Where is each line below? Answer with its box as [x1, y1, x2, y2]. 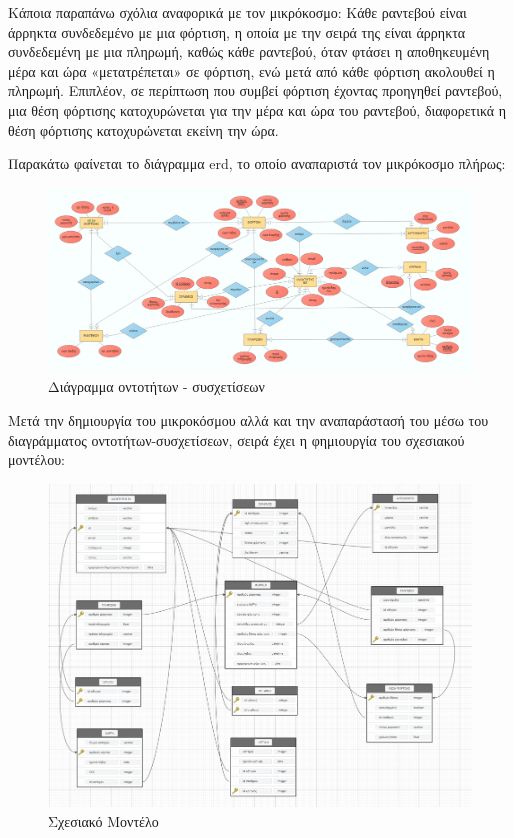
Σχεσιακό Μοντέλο [48, 810, 159, 831]
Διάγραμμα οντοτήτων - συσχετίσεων [48, 376, 265, 397]
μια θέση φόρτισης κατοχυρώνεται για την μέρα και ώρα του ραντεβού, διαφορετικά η [8, 99, 507, 120]
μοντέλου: [8, 449, 65, 470]
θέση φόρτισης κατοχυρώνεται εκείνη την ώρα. [8, 119, 279, 140]
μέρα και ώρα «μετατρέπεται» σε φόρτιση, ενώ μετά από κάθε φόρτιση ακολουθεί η [8, 60, 495, 81]
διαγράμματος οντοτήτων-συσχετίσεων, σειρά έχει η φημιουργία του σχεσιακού [8, 429, 465, 450]
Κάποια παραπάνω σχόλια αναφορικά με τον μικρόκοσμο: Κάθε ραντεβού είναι [8, 2, 467, 22]
